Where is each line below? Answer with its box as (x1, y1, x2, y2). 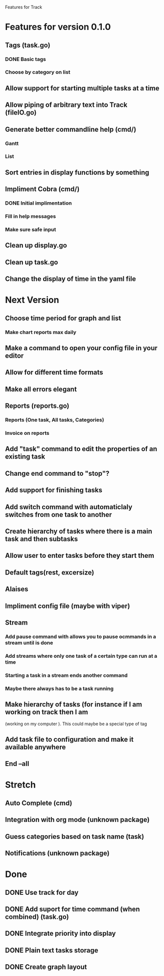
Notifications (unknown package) (5, 849, 110, 857)
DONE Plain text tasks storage (5, 946, 99, 954)
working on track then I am (5, 708, 88, 716)
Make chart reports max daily (5, 329, 77, 335)
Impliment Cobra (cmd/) (5, 185, 80, 193)
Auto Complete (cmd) (5, 799, 72, 807)
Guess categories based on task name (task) (5, 832, 144, 841)
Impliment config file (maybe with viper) (5, 602, 130, 610)
